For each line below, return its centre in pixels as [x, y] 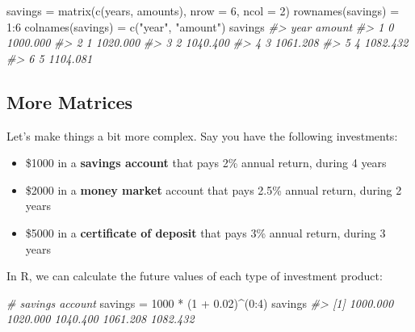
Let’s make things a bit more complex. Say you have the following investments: [202, 135]
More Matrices [70, 101]
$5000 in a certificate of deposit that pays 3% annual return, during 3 [205, 232]
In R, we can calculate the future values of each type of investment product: [195, 276]
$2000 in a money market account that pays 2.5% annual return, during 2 [214, 189]
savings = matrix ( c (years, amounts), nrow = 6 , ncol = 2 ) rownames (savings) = [203, 11]
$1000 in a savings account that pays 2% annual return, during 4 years [206, 163]
